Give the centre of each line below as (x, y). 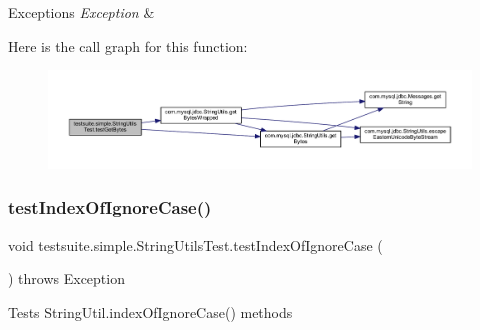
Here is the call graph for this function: (128, 45)
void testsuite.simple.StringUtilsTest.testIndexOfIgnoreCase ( (195, 244)
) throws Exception (66, 278)
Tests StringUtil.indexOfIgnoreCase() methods (150, 311)
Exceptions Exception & (81, 12)
